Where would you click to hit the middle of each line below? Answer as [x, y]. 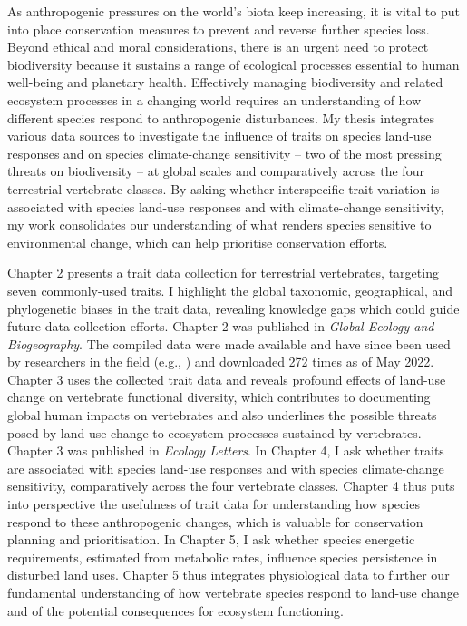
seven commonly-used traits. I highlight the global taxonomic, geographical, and [230, 290]
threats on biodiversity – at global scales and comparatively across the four [216, 171]
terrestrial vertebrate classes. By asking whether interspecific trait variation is [224, 188]
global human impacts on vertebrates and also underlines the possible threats [222, 415]
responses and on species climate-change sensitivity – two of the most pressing [224, 153]
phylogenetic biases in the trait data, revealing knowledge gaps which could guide [233, 308]
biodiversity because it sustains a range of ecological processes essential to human [233, 64]
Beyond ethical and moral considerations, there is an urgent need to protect [218, 47]
